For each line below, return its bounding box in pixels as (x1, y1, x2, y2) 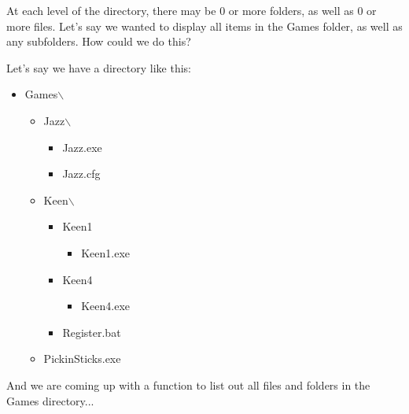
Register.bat (62, 323, 121, 340)
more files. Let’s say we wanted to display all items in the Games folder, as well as (6, 17, 403, 34)
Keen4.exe (81, 298, 131, 314)
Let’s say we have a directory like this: (6, 59, 191, 76)
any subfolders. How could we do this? (6, 33, 191, 50)
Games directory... (6, 392, 94, 408)
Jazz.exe (62, 139, 102, 155)
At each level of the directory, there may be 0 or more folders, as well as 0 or (6, 2, 377, 18)
